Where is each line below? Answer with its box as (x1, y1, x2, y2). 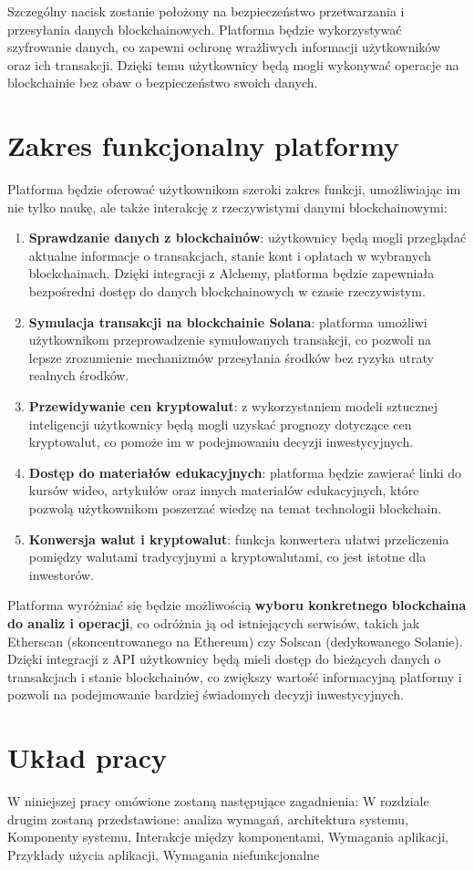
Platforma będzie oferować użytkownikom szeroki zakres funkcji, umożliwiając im (7, 180, 461, 199)
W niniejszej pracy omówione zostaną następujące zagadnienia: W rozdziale (7, 792, 429, 811)
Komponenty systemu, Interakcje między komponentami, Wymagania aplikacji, (7, 827, 448, 846)
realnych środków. (28, 366, 129, 385)
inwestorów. (28, 564, 95, 584)
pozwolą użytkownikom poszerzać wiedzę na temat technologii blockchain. (28, 499, 442, 517)
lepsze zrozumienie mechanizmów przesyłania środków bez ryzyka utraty (28, 347, 434, 367)
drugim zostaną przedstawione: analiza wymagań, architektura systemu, (7, 809, 408, 828)
